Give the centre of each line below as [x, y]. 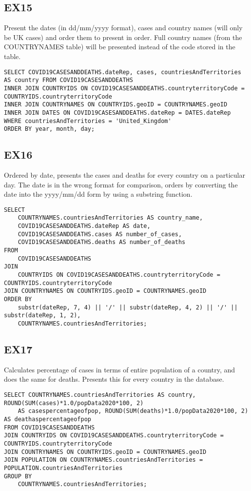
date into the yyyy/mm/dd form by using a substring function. [98, 194]
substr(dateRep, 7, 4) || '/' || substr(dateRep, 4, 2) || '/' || [128, 307]
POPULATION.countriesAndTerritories [63, 468]
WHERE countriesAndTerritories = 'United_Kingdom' [88, 121]
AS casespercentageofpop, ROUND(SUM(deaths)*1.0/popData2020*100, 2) [133, 411]
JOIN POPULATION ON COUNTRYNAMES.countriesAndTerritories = [104, 460]
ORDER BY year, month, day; [49, 129]
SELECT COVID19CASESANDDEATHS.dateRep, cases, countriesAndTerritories [123, 72]
